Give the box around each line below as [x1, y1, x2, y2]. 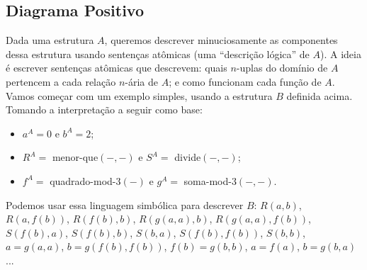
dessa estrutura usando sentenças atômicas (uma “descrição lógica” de [6, 46, 310, 61]
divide [174, 150, 201, 164]
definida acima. [286, 88, 353, 103]
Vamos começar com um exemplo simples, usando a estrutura [6, 88, 273, 103]
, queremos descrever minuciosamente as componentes [104, 33, 338, 47]
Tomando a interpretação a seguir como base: [6, 102, 203, 117]
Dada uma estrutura [6, 33, 94, 47]
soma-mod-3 [183, 173, 237, 188]
